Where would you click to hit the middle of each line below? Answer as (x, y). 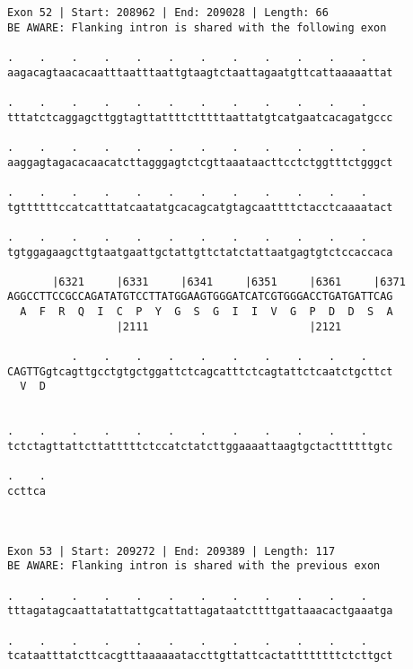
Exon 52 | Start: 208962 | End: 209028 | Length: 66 (168, 13)
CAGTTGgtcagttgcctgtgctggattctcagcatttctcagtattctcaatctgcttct (200, 371)
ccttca (26, 491)
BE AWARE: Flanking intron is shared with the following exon (197, 27)
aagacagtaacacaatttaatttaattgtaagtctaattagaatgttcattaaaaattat (200, 72)
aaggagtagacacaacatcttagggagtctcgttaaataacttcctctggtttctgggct (200, 162)
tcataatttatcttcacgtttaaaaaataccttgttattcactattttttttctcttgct (200, 656)
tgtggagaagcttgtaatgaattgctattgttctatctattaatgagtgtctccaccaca (200, 252)
